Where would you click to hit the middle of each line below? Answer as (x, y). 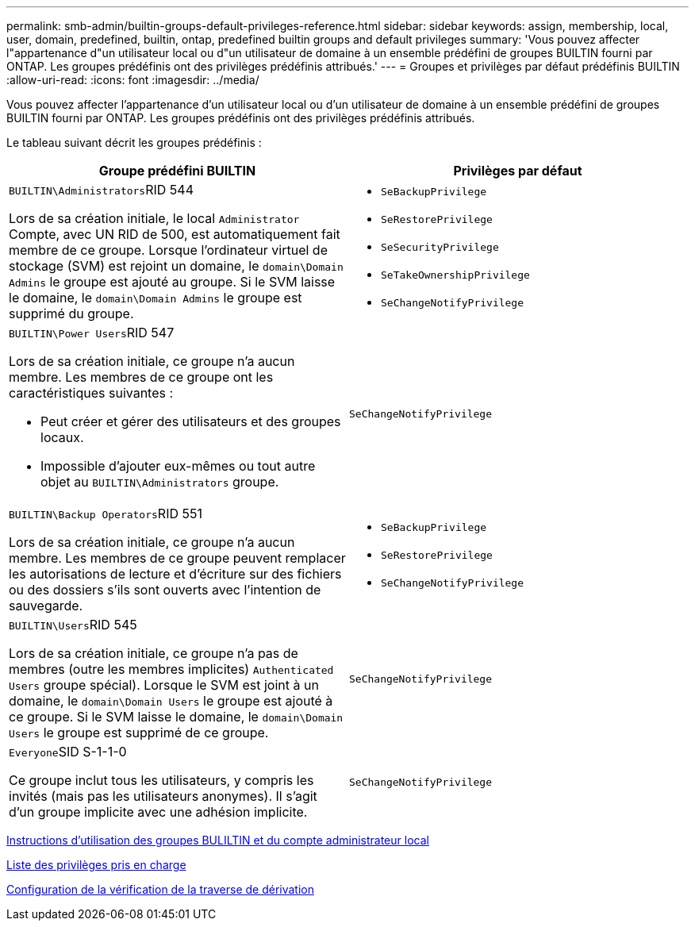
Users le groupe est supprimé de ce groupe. (139, 733)
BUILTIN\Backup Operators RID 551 (106, 514)
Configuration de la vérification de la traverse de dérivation (160, 889)
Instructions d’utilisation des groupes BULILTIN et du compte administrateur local (218, 840)
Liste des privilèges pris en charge (96, 865)
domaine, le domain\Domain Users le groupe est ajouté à (171, 701)
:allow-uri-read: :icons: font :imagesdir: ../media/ (133, 80)
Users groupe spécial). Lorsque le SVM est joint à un (164, 685)
